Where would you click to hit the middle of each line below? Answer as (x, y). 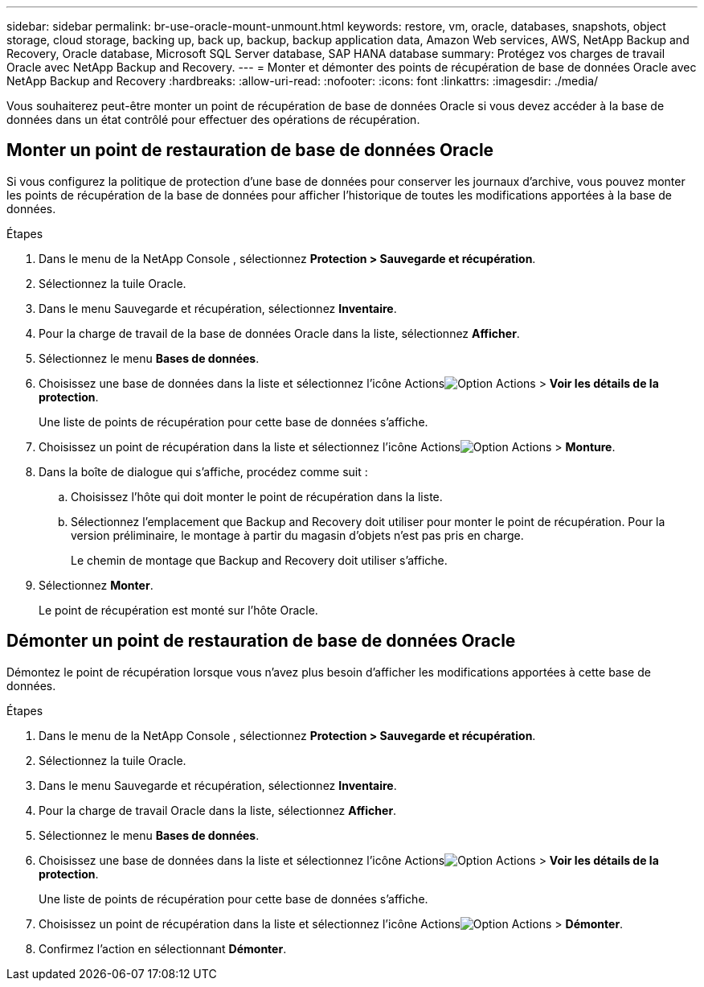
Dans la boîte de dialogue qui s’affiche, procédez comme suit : (203, 471)
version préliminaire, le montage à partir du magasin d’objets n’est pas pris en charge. (297, 535)
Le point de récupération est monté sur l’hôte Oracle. (178, 610)
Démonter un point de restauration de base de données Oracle (261, 641)
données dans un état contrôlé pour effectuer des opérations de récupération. (213, 119)
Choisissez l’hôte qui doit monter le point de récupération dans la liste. (257, 496)
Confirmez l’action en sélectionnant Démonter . (163, 948)
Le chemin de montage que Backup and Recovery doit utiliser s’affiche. (259, 560)
